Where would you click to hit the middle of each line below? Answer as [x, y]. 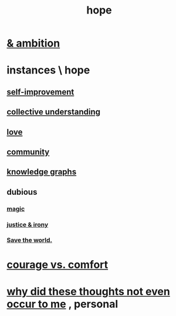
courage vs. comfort [57, 265]
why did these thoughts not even [89, 291]
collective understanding [54, 112]
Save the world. [29, 240]
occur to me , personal [62, 304]
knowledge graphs [42, 172]
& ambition [33, 43]
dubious [22, 192]
